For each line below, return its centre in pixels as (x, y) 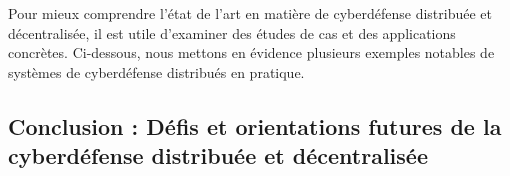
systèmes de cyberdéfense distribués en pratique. (156, 71)
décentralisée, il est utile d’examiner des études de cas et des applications (232, 32)
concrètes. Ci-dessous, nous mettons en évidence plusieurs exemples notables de (251, 52)
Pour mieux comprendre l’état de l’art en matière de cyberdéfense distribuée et (250, 13)
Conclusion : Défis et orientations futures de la (255, 125)
